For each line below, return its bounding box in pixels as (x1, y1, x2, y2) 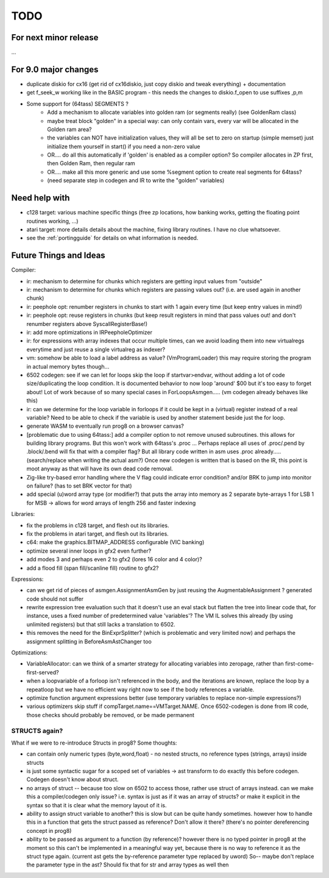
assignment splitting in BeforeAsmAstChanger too (26, 637, 152, 645)
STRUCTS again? (11, 726, 63, 735)
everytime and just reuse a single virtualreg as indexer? (26, 345, 166, 353)
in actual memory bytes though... (26, 363, 110, 370)
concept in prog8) (26, 827, 72, 834)
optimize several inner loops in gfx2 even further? (26, 547, 152, 554)
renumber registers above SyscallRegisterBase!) (26, 320, 148, 327)
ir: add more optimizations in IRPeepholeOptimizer (26, 328, 152, 336)
